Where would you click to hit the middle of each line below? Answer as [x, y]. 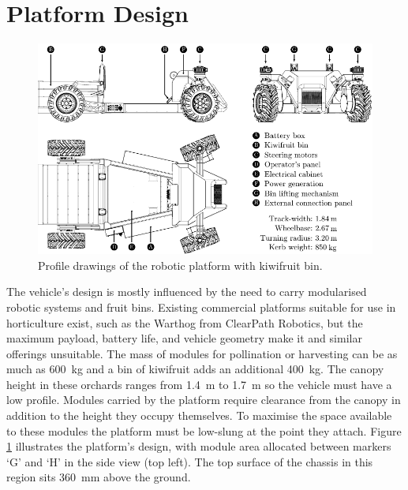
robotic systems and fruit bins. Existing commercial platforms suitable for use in [201, 307]
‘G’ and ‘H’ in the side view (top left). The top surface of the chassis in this [190, 461]
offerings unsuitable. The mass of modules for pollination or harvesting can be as [202, 353]
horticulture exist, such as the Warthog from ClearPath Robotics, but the [185, 322]
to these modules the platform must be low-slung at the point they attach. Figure [204, 430]
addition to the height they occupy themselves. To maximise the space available [199, 415]
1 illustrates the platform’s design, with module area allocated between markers [199, 446]
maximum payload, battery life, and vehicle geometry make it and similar [184, 338]
